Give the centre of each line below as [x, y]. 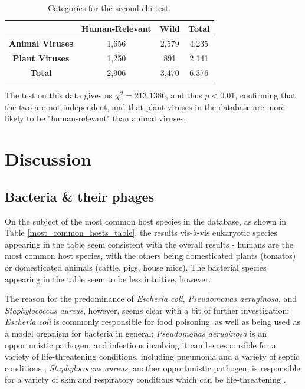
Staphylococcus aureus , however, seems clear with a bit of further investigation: [147, 310]
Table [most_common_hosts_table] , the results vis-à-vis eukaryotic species [141, 233]
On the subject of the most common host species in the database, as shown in [145, 221]
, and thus [184, 95]
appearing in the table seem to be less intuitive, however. [108, 278]
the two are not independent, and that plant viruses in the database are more [145, 106]
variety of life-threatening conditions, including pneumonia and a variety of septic [152, 356]
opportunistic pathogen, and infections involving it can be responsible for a [140, 345]
